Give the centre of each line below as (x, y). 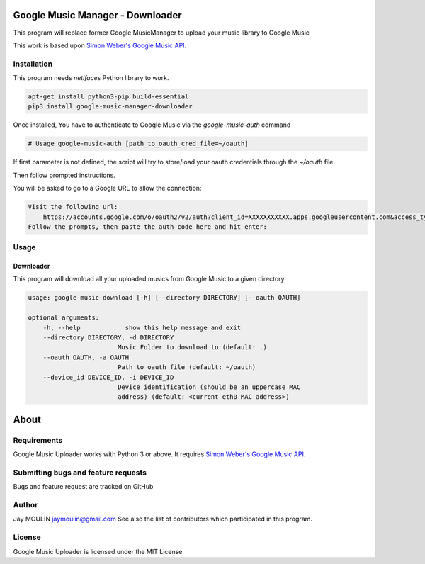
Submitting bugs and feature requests (80, 473)
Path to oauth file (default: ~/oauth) (187, 367)
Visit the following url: (73, 207)
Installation (33, 64)
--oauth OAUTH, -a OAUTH (86, 357)
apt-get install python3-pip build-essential (108, 97)
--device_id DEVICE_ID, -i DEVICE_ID (108, 377)
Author (25, 505)
